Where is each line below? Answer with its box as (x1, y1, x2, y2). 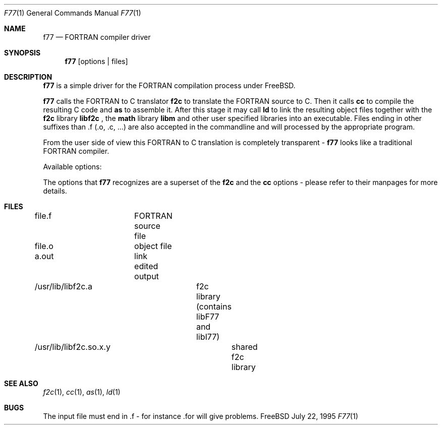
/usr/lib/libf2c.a (34, 281, 92, 291)
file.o (34, 241, 53, 251)
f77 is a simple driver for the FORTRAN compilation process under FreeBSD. (43, 81, 296, 90)
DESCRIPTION (4, 73, 52, 81)
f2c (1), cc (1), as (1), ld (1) (43, 388, 121, 396)
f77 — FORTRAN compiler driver (43, 33, 151, 41)
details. (43, 187, 67, 195)
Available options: (43, 162, 102, 171)
